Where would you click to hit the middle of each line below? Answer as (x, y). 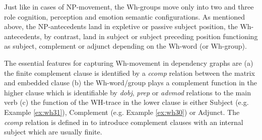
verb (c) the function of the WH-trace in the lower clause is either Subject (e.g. (126, 102)
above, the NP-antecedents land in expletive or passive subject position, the (121, 26)
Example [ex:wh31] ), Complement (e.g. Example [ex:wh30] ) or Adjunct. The (122, 112)
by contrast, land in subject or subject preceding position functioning (151, 36)
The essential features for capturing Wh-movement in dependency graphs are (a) (129, 62)
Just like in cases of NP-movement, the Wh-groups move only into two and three (129, 7)
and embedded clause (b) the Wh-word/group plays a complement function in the (130, 83)
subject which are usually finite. (53, 132)
